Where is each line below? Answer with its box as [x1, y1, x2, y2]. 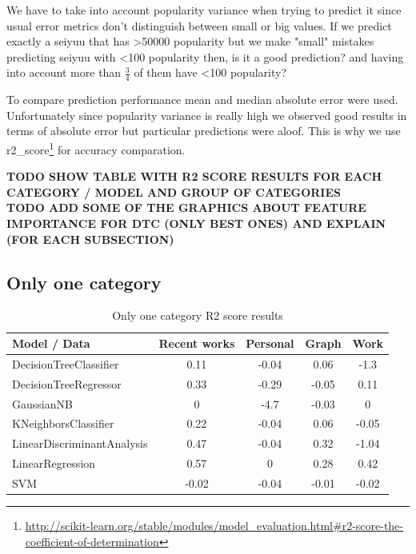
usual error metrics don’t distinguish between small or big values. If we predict [6, 17, 392, 34]
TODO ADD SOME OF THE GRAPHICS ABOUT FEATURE [6, 199, 366, 216]
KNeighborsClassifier [12, 415, 114, 432]
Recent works [158, 335, 235, 351]
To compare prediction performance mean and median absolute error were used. [6, 91, 398, 108]
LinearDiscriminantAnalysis [12, 435, 148, 452]
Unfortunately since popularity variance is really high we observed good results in [6, 106, 407, 123]
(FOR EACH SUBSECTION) [6, 230, 174, 247]
